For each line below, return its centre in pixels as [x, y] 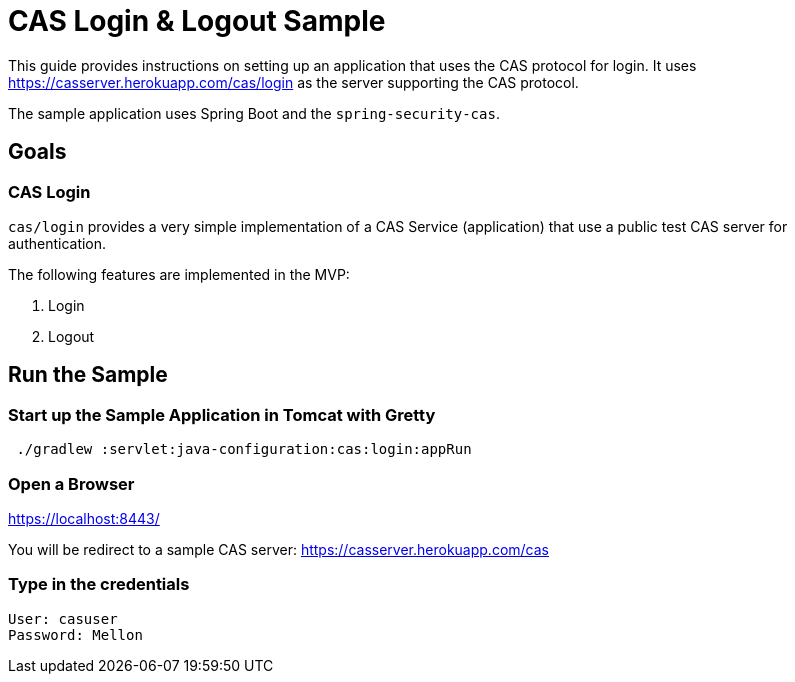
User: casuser [63, 618]
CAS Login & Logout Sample [197, 21]
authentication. [57, 243]
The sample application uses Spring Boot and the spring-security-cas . [254, 113]
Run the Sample [88, 375]
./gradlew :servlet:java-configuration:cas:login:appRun [244, 449]
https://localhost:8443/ [84, 518]
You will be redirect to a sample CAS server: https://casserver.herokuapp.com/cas [278, 549]
